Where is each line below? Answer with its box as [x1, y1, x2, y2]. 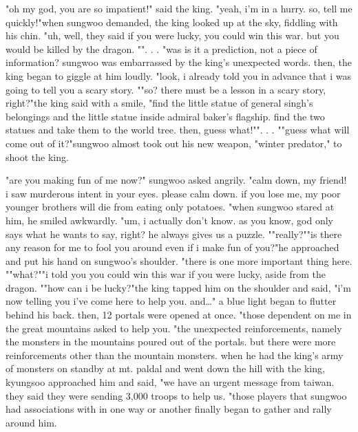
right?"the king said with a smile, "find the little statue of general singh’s [6, 96, 313, 110]
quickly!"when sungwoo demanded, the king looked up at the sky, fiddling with [6, 14, 338, 29]
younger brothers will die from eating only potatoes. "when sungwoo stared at [6, 199, 335, 214]
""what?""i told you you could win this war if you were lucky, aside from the [6, 267, 326, 281]
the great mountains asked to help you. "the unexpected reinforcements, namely [6, 321, 342, 335]
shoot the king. [6, 149, 69, 164]
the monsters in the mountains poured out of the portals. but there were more [6, 334, 336, 349]
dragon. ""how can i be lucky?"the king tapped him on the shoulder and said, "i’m [6, 280, 351, 294]
